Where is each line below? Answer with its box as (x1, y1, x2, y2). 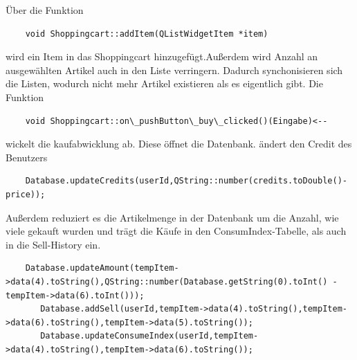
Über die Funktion (6, 3, 84, 17)
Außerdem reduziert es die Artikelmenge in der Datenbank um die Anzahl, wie (6, 210, 339, 224)
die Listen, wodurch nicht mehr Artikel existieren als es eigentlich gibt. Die (6, 76, 323, 91)
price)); (6, 189, 46, 199)
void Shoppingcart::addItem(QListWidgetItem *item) (25, 28, 268, 39)
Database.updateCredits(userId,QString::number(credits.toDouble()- (25, 176, 347, 186)
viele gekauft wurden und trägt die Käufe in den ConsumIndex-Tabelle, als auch (6, 224, 347, 238)
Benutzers (6, 150, 48, 164)
